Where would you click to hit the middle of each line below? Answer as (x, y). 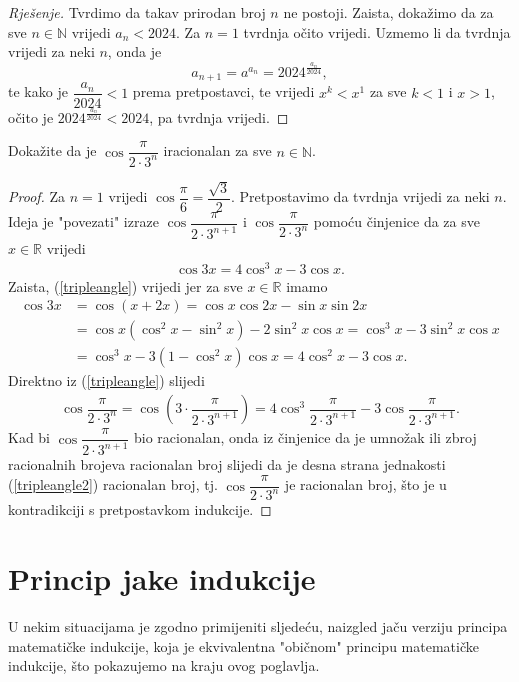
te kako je (38, 91)
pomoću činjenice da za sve (396, 221)
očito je (31, 116)
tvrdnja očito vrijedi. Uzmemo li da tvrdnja (377, 31)
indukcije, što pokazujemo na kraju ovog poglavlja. (164, 665)
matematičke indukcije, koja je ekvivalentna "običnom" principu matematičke (243, 645)
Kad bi (29, 437)
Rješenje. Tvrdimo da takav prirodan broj (137, 12)
